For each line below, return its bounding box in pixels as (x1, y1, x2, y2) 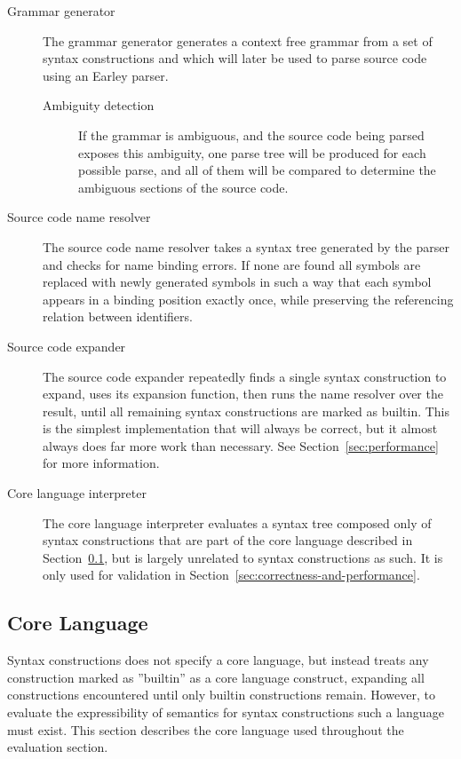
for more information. (43, 454, 160, 472)
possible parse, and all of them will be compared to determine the (78, 161, 436, 179)
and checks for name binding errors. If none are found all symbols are (43, 255, 421, 273)
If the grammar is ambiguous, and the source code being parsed (78, 125, 425, 144)
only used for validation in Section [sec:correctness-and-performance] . (43, 565, 420, 584)
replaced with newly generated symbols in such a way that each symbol (43, 273, 432, 291)
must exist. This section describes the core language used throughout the (7, 720, 404, 739)
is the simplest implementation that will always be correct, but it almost (43, 419, 438, 438)
